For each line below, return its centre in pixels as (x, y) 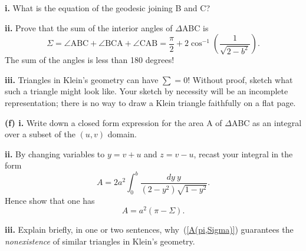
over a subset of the (40, 134)
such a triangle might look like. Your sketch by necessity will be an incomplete (147, 91)
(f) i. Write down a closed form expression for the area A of (113, 122)
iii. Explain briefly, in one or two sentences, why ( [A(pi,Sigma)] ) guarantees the (149, 229)
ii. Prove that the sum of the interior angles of (89, 27)
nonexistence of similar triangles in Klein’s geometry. (100, 241)
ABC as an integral (266, 122)
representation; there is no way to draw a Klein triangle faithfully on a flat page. (150, 102)
